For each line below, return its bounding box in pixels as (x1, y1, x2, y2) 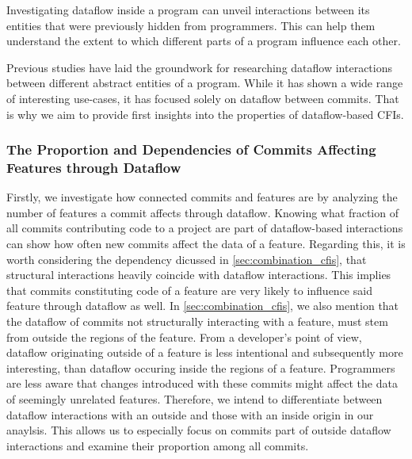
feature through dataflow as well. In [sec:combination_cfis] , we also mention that (6, 297, 399, 314)
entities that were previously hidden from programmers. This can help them (6, 17, 376, 33)
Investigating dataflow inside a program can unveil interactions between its (6, 2, 370, 17)
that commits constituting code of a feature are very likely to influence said (6, 281, 372, 298)
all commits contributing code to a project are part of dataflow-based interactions (6, 220, 403, 236)
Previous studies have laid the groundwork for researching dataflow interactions (6, 59, 392, 75)
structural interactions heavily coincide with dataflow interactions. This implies (6, 266, 391, 283)
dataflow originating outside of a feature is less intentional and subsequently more (6, 344, 403, 361)
